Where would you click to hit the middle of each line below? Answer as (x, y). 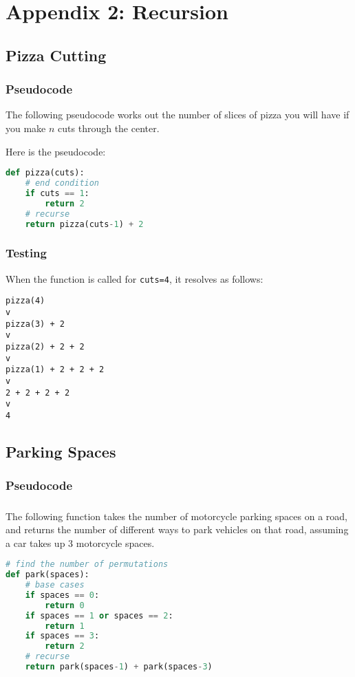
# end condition (62, 183)
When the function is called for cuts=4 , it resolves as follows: (135, 278)
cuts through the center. (109, 128)
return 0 (65, 605)
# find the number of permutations (87, 565)
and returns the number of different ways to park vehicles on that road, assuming (177, 529)
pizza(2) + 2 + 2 (45, 346)
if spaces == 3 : (62, 636)
